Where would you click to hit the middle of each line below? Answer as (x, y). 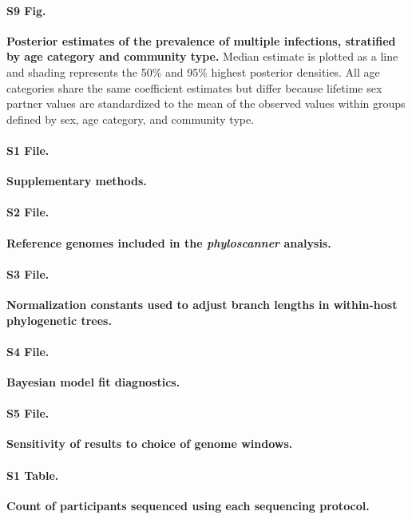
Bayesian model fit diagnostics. (93, 381)
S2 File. (28, 212)
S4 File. (28, 351)
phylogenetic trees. (59, 320)
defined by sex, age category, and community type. (131, 119)
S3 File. (28, 273)
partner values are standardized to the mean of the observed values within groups (206, 103)
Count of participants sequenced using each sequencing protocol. (188, 505)
